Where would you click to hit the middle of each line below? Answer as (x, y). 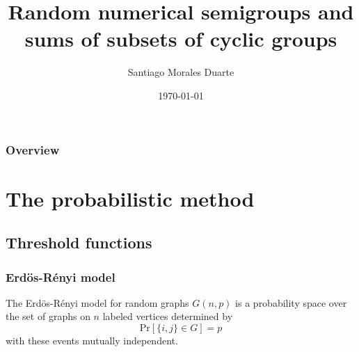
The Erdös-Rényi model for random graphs (97, 302)
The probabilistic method (130, 198)
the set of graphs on (48, 316)
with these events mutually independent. (92, 340)
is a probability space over (291, 302)
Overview (33, 149)
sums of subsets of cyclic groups (181, 39)
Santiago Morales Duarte (181, 72)
